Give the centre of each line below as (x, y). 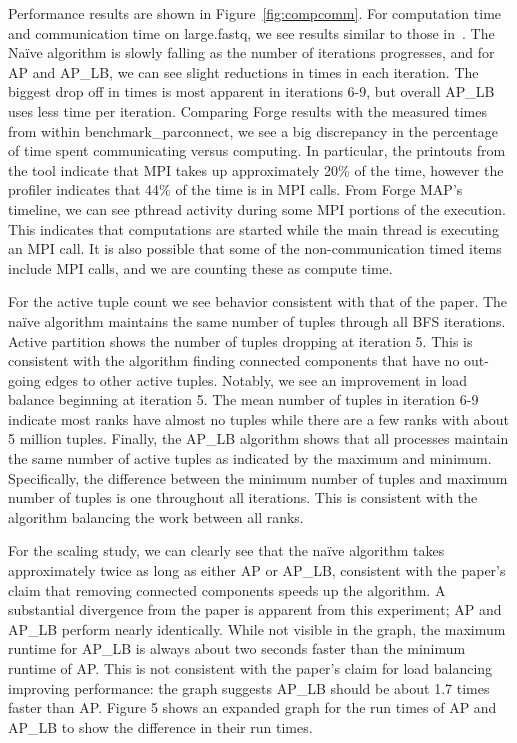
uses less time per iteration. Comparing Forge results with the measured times (247, 110)
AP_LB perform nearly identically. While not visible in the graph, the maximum (257, 628)
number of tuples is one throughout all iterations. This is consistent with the (243, 497)
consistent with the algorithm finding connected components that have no (234, 360)
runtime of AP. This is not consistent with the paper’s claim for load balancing (250, 668)
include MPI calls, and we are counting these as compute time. (200, 267)
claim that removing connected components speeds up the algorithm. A (227, 589)
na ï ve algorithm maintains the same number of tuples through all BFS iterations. (257, 320)
